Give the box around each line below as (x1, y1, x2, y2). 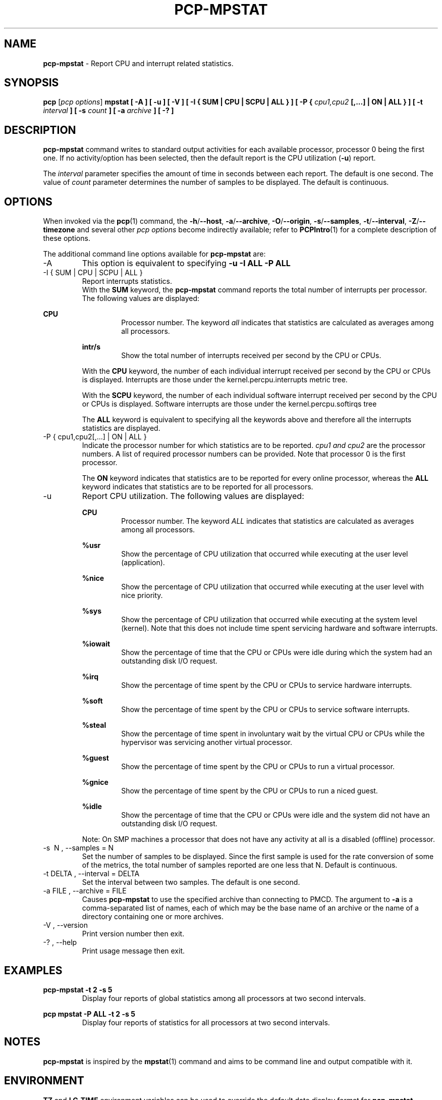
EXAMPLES (4, 964, 63, 977)
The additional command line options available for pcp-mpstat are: (43, 249, 266, 259)
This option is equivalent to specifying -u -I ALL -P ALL (82, 258, 291, 269)
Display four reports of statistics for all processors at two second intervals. (82, 1018, 330, 1027)
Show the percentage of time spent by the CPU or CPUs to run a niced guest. (121, 786, 378, 795)
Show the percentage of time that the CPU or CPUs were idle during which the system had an (121, 648, 432, 657)
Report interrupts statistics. (82, 277, 173, 286)
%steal (82, 721, 106, 730)
